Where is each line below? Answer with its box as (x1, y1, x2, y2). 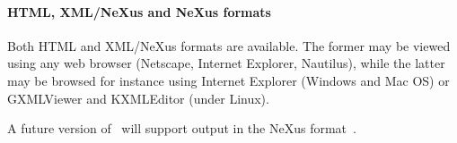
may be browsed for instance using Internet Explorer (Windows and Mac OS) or (7, 71, 450, 89)
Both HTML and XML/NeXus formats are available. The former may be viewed (7, 36, 451, 55)
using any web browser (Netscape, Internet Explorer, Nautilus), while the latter (7, 54, 445, 72)
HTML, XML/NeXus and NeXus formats (7, 2, 271, 21)
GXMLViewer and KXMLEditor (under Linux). (7, 88, 269, 107)
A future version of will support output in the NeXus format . (7, 119, 356, 138)
